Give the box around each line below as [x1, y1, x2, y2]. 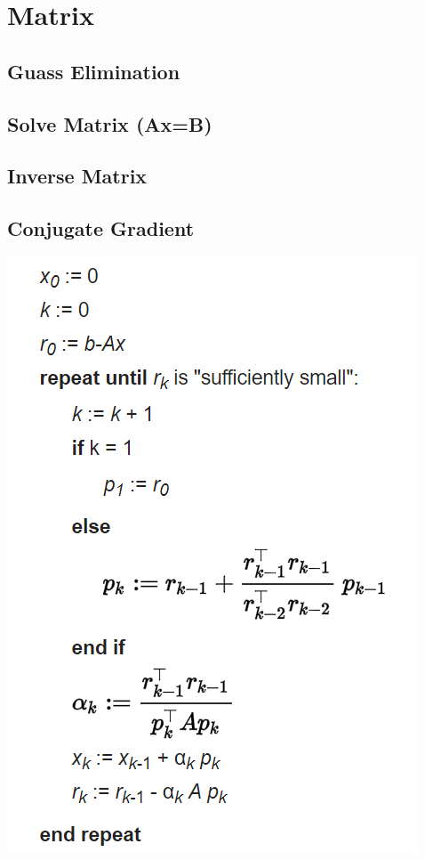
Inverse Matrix [7, 162, 148, 190]
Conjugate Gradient [7, 215, 195, 242]
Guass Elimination [7, 57, 180, 85]
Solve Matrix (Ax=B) [7, 110, 212, 137]
